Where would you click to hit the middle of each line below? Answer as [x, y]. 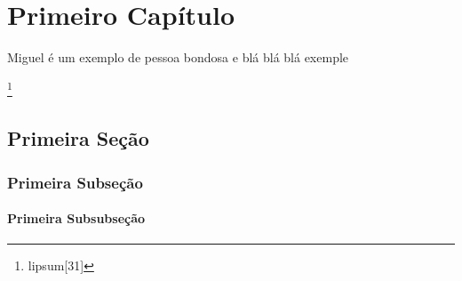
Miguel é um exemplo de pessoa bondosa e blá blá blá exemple [178, 57]
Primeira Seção [78, 138]
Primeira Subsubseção [76, 218]
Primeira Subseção [75, 182]
